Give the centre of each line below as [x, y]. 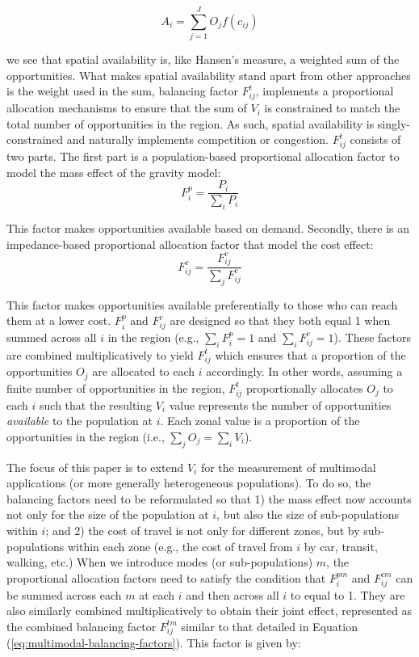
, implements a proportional [325, 91]
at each [157, 594]
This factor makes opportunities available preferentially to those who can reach [202, 304]
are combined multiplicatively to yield [100, 354]
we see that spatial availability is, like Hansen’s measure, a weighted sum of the [203, 59]
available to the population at [80, 421]
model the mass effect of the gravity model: [114, 172]
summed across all [52, 337]
